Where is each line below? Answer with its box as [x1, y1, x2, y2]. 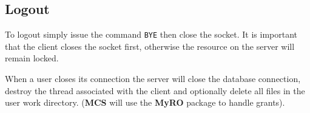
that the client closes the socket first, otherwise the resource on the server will [5, 39, 295, 52]
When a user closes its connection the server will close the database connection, [5, 72, 301, 85]
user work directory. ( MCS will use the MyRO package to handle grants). [5, 96, 285, 109]
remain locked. [5, 52, 59, 64]
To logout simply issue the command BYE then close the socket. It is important [5, 28, 297, 41]
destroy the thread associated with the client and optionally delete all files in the [5, 84, 305, 97]
